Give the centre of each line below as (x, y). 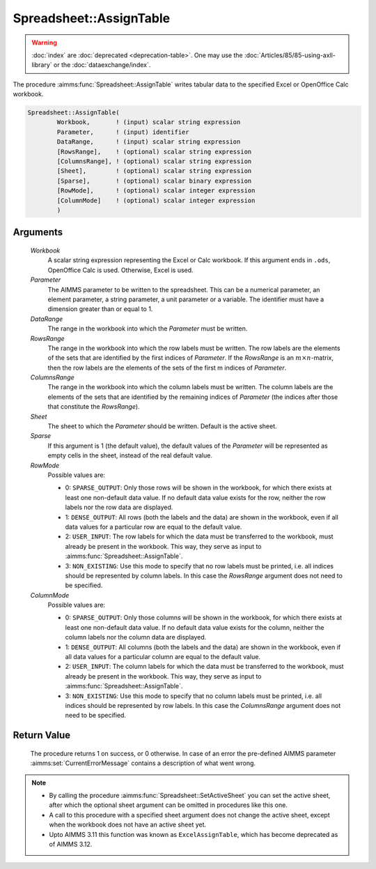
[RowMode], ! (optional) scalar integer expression (156, 191)
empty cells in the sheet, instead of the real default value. (130, 455)
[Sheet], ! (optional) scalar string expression (154, 171)
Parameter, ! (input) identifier (123, 132)
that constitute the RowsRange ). (94, 407)
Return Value (42, 735)
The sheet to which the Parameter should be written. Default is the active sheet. (163, 426)
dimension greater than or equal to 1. (100, 309)
